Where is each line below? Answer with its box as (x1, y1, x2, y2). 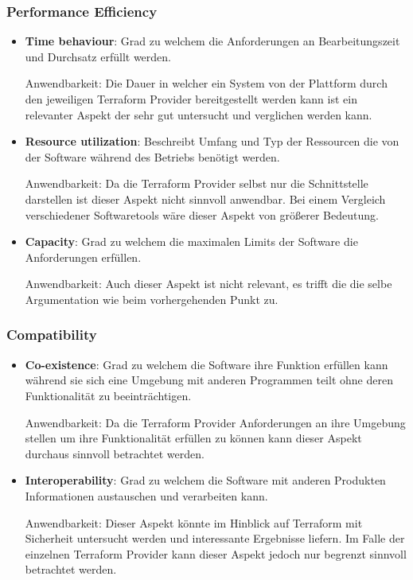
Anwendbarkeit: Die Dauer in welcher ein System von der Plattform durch (25, 75, 388, 91)
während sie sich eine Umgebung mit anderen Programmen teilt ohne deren (25, 372, 393, 388)
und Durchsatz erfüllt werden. (25, 48, 171, 64)
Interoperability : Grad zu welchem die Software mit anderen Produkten (25, 472, 386, 489)
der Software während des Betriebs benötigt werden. (25, 148, 280, 165)
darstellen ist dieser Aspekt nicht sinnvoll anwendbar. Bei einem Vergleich (25, 190, 386, 207)
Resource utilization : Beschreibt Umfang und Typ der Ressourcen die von (25, 133, 399, 150)
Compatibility (6, 325, 97, 344)
